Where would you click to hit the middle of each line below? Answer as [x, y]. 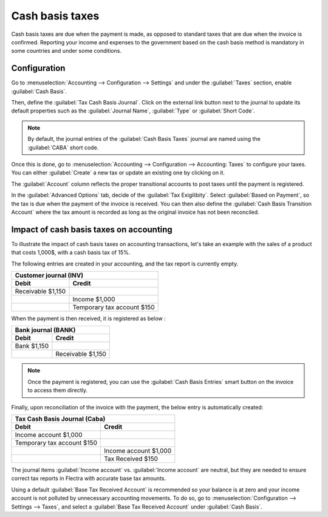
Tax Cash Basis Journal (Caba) [60, 419]
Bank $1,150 [32, 346]
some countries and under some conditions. [66, 51]
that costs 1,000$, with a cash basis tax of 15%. [71, 253]
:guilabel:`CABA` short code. [63, 147]
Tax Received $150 [131, 459]
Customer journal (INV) [49, 275]
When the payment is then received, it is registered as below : [89, 318]
